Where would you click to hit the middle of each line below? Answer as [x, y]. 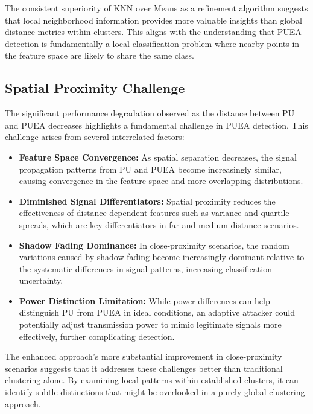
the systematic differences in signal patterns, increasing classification [145, 268]
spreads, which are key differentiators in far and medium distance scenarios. [159, 224]
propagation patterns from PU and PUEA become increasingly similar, [150, 169]
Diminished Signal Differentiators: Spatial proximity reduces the [147, 201]
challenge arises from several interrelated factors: [95, 137]
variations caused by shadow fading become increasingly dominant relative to [162, 257]
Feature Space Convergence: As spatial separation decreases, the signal [158, 157]
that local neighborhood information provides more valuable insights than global [153, 20]
